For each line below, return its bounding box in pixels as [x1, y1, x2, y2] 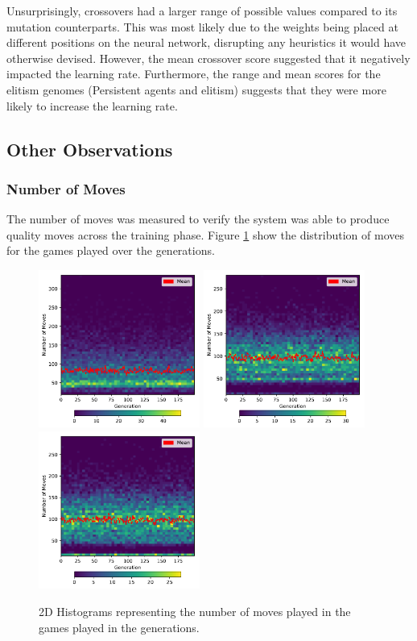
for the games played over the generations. [6, 242, 215, 259]
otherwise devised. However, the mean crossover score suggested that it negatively [6, 49, 411, 66]
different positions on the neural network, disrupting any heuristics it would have [6, 34, 407, 51]
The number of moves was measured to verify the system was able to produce [6, 210, 390, 227]
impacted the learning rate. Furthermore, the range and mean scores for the [6, 65, 381, 82]
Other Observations [6, 136, 173, 161]
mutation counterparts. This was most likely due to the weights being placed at [6, 18, 398, 35]
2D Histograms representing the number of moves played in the [39, 603, 351, 620]
